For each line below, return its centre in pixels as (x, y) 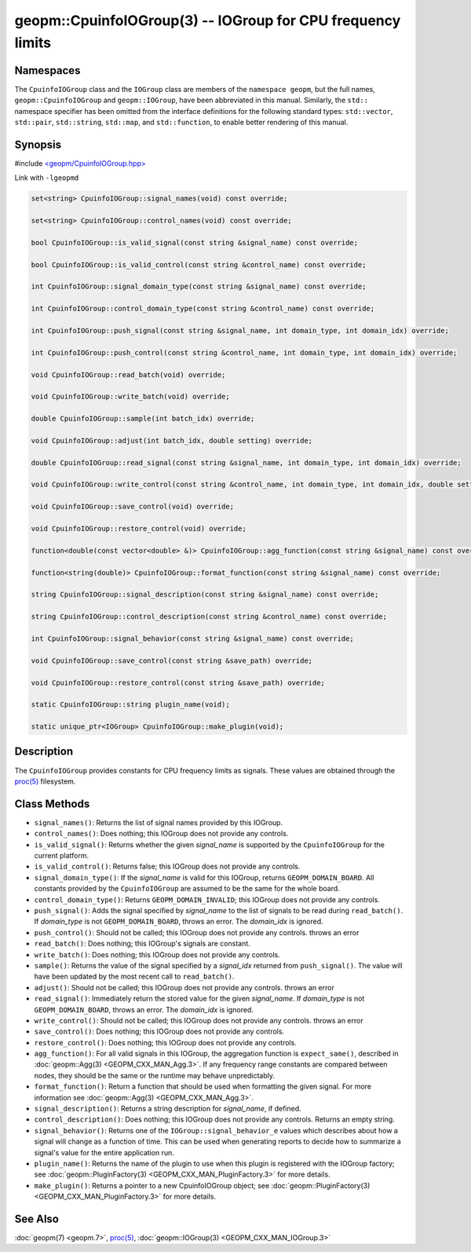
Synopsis (38, 144)
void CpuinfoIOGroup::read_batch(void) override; (128, 374)
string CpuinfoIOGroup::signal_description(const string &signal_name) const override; (205, 595)
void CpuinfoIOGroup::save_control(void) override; (133, 507)
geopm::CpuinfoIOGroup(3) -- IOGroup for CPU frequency (208, 20)
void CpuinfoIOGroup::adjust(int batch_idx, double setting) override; (172, 441)
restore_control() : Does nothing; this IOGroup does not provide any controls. (166, 1042)
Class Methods (52, 804)
